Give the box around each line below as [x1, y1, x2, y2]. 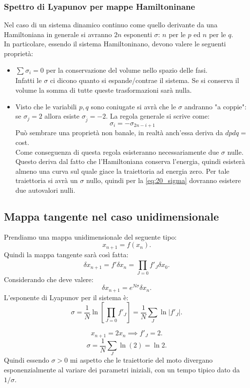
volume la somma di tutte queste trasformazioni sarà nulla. [15, 84, 192, 95]
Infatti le [15, 75, 42, 85]
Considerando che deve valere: [4, 274, 94, 284]
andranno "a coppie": [184, 101, 247, 111]
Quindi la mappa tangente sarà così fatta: [4, 249, 129, 259]
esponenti [124, 29, 152, 39]
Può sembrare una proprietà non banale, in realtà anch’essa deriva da [15, 127, 223, 138]
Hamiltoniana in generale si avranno [4, 29, 112, 39]
